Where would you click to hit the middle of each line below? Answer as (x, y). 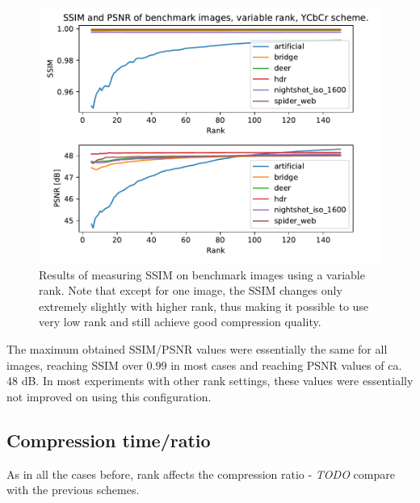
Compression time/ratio (109, 440)
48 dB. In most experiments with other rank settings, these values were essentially (210, 381)
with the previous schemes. (73, 490)
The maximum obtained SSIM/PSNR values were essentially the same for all (197, 348)
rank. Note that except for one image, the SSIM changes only (191, 290)
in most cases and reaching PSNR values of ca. (286, 365)
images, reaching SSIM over (75, 365)
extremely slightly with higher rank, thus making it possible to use (204, 306)
